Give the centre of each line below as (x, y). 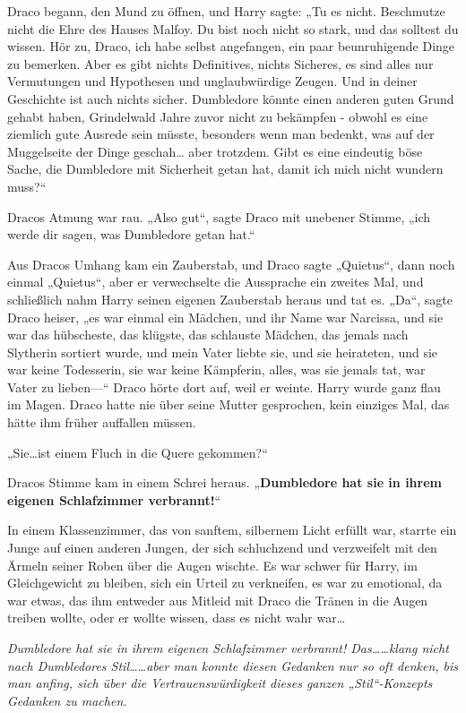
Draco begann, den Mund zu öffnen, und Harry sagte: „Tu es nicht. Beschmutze (226, 11)
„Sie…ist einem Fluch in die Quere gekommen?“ (138, 452)
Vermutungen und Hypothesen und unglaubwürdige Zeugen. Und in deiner (212, 81)
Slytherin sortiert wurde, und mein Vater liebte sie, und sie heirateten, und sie (223, 352)
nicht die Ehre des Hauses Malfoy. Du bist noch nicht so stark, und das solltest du (233, 28)
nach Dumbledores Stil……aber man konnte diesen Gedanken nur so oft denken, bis (233, 665)
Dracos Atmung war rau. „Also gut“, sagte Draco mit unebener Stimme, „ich (219, 216)
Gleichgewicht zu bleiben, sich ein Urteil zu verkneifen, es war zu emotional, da (225, 583)
